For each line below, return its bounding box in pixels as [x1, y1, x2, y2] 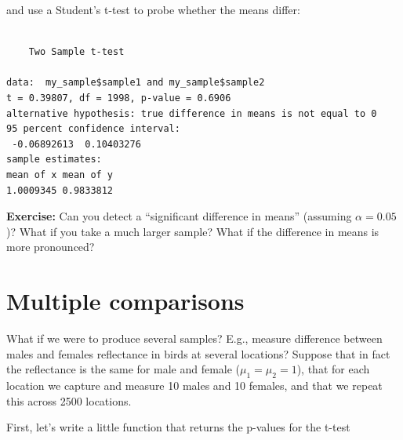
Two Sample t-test [28, 46, 125, 58]
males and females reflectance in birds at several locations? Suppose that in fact [6, 345, 390, 362]
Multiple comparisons [6, 285, 245, 317]
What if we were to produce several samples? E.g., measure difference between [6, 330, 383, 347]
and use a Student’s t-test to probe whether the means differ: [6, 2, 300, 17]
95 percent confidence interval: [6, 123, 180, 135]
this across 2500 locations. [6, 392, 132, 409]
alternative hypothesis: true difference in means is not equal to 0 [6, 107, 377, 119]
